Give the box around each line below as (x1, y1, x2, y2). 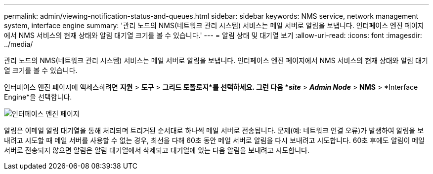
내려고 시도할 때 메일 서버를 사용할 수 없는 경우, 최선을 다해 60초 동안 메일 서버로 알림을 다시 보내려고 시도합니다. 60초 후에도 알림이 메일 (4, 136, 425, 144)
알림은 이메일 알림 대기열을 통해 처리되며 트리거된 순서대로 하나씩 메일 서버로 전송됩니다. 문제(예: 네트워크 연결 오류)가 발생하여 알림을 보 (4, 126, 424, 135)
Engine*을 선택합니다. (4, 93, 72, 101)
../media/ (4, 40, 33, 48)
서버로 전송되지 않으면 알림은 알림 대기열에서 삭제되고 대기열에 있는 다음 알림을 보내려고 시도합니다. (4, 146, 310, 154)
